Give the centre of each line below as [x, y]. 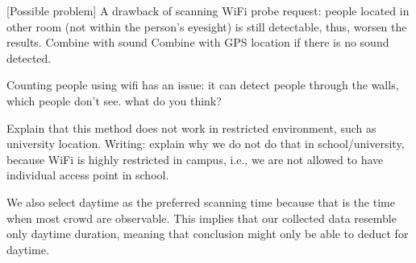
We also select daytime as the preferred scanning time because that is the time [201, 201]
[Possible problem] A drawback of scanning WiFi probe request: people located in [208, 10]
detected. [29, 58]
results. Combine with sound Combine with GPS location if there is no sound [198, 42]
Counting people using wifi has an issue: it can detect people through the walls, [203, 85]
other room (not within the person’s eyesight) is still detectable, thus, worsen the [207, 26]
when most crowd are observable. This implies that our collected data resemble [202, 218]
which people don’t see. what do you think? [114, 100]
